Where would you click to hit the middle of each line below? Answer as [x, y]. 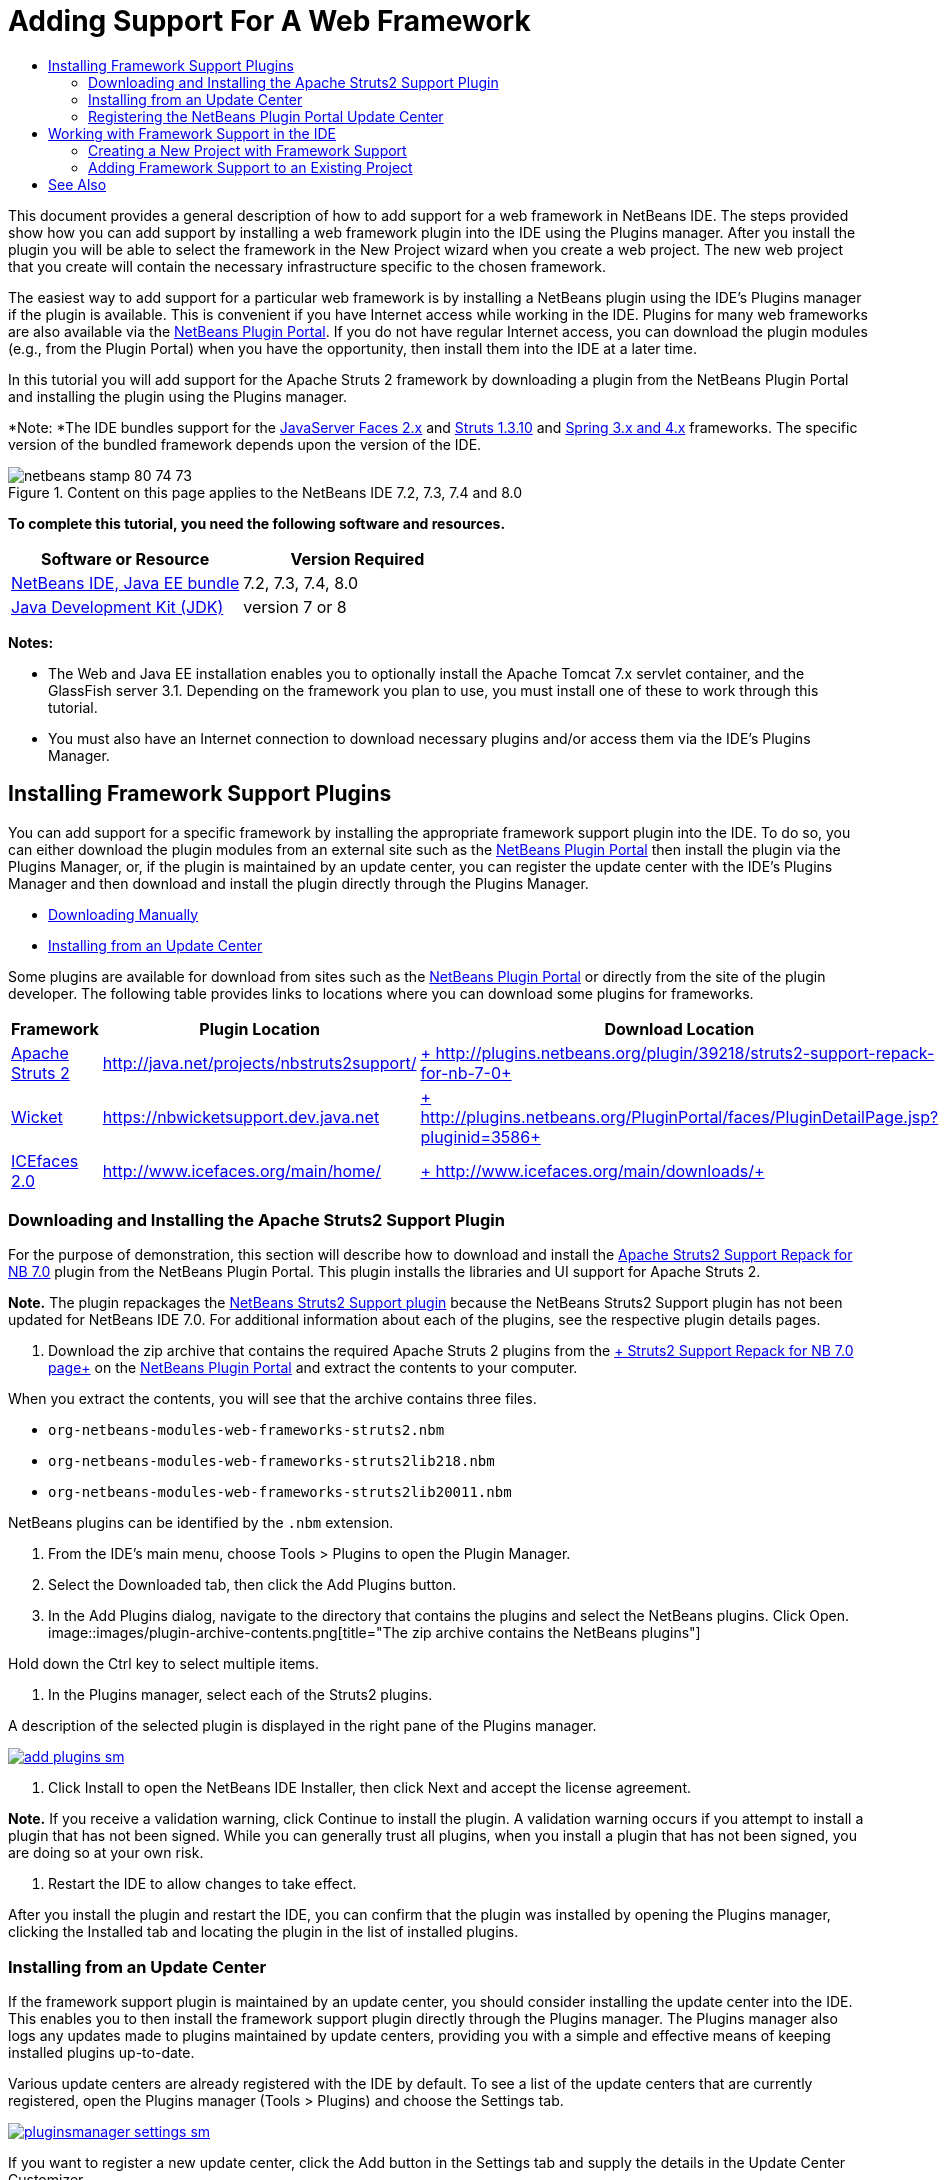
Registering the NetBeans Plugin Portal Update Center [266, 116]
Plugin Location [259, 1028]
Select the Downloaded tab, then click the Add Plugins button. [252, 1585]
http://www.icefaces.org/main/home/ [242, 1170]
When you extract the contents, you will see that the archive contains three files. [272, 1399]
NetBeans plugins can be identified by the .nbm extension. [201, 1523]
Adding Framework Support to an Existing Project [250, 167]
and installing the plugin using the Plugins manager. [177, 396]
